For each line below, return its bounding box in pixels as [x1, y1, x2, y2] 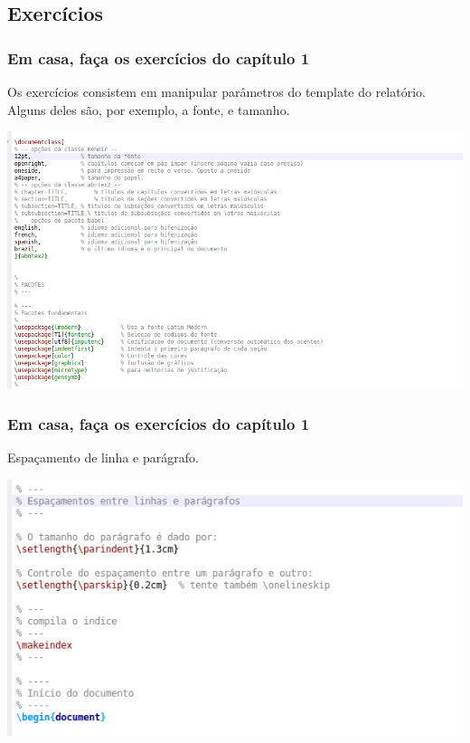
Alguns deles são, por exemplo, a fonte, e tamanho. [7, 100, 290, 119]
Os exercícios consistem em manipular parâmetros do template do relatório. [7, 82, 426, 100]
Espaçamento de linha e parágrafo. [7, 448, 199, 467]
